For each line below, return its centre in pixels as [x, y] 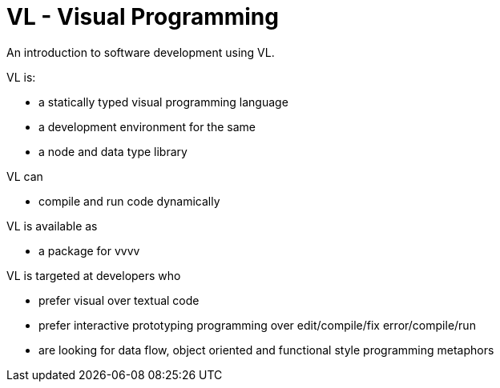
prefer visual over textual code [119, 300]
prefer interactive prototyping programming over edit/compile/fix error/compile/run [257, 325]
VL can [25, 176]
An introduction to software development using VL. [141, 52]
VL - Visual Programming [143, 17]
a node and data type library [113, 151]
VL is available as [52, 226]
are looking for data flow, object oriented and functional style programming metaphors [266, 350]
